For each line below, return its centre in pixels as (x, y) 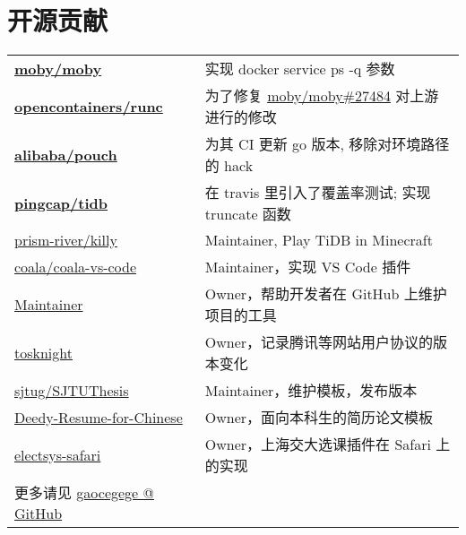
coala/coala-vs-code (76, 266)
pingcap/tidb (61, 203)
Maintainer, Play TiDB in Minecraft (319, 240)
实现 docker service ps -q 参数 (300, 69)
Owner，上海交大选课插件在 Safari (318, 444)
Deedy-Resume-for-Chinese (99, 417)
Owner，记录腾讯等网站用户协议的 (319, 342)
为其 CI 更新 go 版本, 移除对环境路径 (327, 144)
